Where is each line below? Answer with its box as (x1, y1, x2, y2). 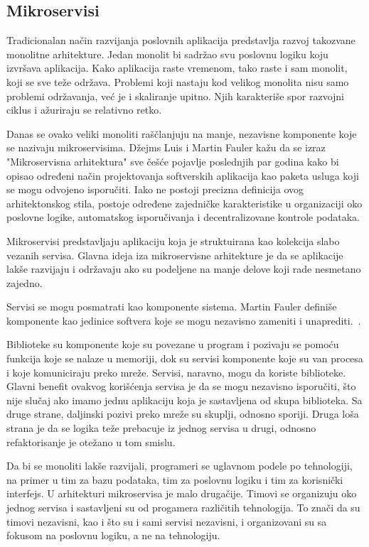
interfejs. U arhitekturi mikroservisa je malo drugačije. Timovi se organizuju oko (6, 486, 357, 501)
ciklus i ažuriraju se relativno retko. (6, 102, 162, 117)
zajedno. (6, 275, 43, 290)
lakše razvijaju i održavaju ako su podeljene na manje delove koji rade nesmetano (6, 261, 361, 276)
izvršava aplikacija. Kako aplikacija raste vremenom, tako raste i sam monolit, (6, 60, 348, 75)
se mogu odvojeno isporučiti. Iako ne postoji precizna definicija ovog (6, 182, 304, 197)
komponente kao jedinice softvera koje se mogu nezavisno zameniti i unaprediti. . (6, 313, 361, 327)
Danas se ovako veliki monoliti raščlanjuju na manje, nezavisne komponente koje (6, 126, 357, 141)
